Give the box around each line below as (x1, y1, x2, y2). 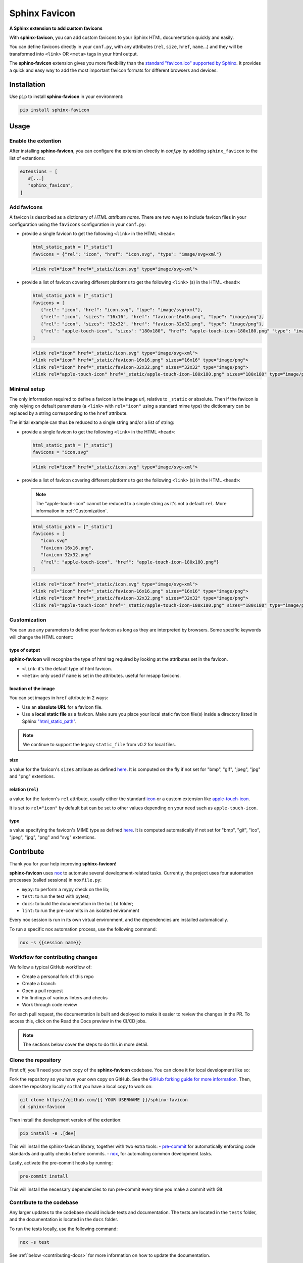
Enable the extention (9, 137, 62, 144)
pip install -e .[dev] (20, 1131, 76, 1136)
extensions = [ (20, 168, 58, 174)
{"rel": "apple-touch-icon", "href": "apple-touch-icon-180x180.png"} (40, 559, 219, 565)
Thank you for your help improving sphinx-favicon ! (9, 860, 117, 866)
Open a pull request (22, 988, 63, 994)
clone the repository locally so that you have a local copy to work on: (9, 1083, 153, 1089)
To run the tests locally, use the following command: (9, 1226, 118, 1232)
